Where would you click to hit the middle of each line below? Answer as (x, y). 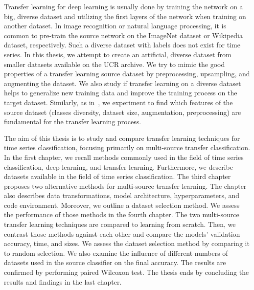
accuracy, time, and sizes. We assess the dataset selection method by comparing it (127, 243)
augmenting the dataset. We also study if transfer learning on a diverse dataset (123, 83)
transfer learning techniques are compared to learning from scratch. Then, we (120, 224)
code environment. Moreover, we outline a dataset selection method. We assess (122, 205)
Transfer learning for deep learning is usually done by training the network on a (124, 6)
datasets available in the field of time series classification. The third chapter (117, 176)
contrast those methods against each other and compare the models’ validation (122, 234)
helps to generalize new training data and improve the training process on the (121, 93)
